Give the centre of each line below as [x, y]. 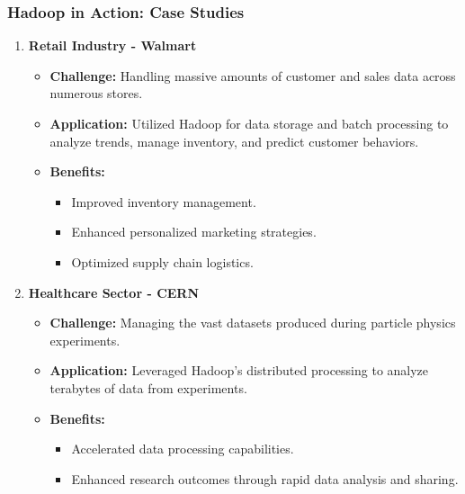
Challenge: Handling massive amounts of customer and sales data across [253, 75]
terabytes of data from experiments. [148, 387]
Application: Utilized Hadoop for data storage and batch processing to [249, 123]
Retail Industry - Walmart [112, 45]
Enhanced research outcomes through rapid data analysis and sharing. [265, 478]
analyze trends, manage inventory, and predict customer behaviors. [234, 141]
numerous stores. [96, 93]
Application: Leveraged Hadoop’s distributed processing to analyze [239, 370]
